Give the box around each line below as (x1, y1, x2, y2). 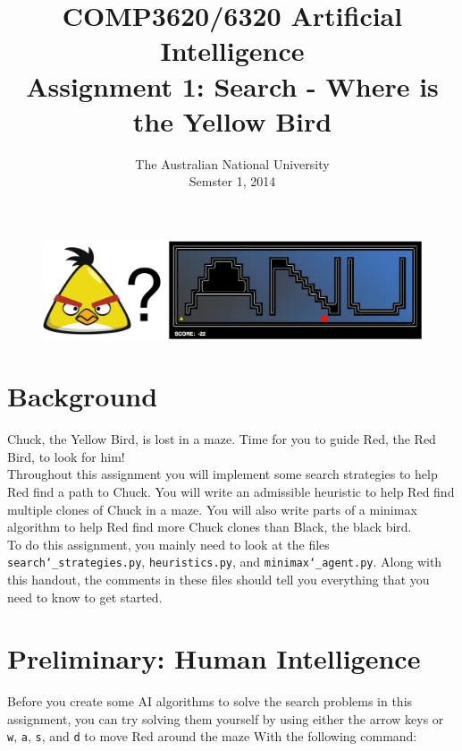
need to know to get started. (7, 587, 163, 606)
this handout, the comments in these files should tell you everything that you (7, 569, 430, 588)
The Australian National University (135, 154, 330, 173)
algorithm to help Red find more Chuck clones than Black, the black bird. (7, 517, 412, 536)
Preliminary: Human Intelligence (7, 640, 421, 677)
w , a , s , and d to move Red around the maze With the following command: (7, 727, 417, 746)
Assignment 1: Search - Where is (26, 67, 439, 104)
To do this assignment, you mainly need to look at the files (7, 534, 330, 553)
